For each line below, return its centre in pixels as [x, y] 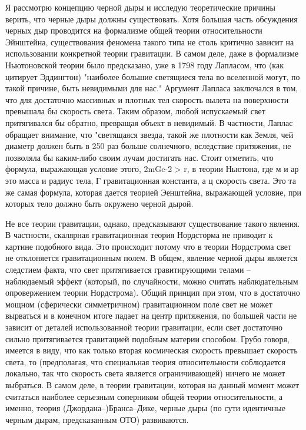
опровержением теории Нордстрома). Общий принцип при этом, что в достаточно [153, 292]
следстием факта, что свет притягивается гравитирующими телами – [128, 269]
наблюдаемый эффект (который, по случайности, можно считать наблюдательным [152, 281]
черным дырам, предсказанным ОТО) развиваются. [97, 419]
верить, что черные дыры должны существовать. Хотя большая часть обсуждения [152, 19]
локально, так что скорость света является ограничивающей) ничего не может [145, 373]
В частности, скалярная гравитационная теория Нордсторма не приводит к [139, 235]
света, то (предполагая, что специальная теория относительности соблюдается [145, 361]
